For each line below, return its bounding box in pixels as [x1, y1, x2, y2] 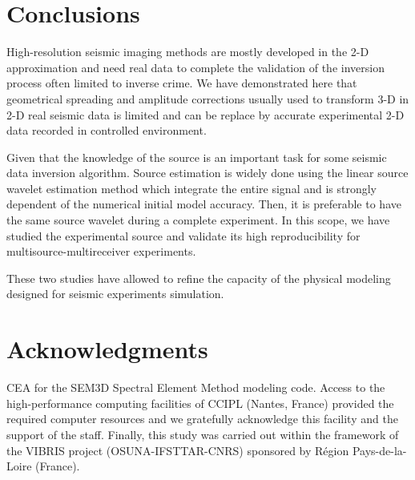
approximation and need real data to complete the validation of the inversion [6, 58, 385, 75]
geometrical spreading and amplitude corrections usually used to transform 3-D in [6, 90, 409, 107]
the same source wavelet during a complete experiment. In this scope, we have [6, 212, 390, 228]
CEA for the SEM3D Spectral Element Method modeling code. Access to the [6, 379, 385, 396]
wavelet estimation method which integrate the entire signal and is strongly [6, 179, 377, 196]
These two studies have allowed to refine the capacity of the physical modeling [6, 269, 391, 286]
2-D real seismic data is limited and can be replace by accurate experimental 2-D [6, 106, 405, 123]
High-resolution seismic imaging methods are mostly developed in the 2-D [6, 43, 369, 60]
